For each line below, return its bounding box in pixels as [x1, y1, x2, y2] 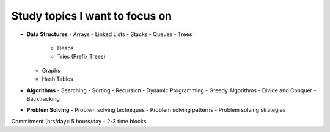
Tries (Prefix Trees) [57, 53, 106, 61]
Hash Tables [42, 75, 73, 82]
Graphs [42, 67, 61, 74]
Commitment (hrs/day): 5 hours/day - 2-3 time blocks [11, 117, 147, 125]
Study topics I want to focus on [11, 9, 172, 23]
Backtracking [26, 95, 61, 102]
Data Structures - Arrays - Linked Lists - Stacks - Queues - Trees [26, 31, 193, 38]
